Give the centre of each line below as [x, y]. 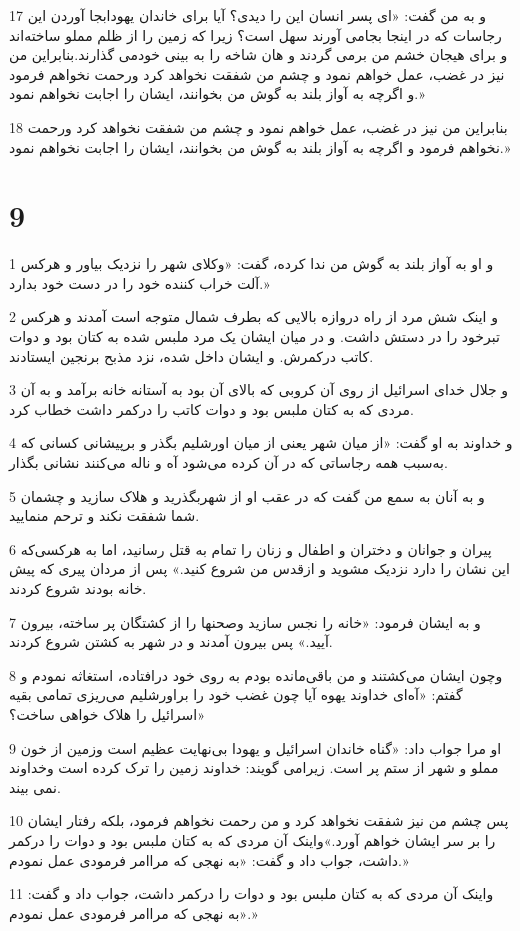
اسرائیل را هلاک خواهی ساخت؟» [107, 713]
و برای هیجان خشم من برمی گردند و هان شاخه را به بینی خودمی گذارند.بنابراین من [258, 54]
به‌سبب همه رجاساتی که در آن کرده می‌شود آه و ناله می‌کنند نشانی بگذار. [228, 462]
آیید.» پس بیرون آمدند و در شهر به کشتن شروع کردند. [171, 641]
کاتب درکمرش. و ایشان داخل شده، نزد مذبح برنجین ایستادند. [191, 355]
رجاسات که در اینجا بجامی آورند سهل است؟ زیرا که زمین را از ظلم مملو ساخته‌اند [255, 34]
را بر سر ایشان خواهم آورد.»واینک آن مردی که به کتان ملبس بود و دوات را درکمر [252, 839]
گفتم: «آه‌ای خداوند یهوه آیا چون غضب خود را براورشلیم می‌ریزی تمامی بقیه [236, 694]
